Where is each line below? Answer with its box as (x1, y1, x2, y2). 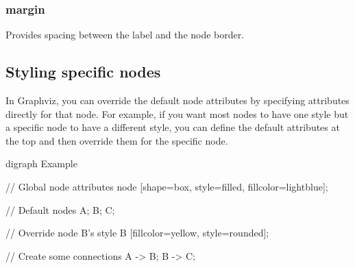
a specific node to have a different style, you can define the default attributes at (5, 120, 340, 134)
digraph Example (5, 156, 77, 171)
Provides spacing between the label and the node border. (5, 27, 245, 42)
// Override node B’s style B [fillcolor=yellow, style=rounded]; (5, 226, 269, 240)
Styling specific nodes (5, 61, 161, 82)
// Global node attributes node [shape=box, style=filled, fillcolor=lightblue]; (5, 179, 328, 193)
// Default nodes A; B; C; (5, 202, 115, 217)
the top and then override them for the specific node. (5, 133, 228, 147)
